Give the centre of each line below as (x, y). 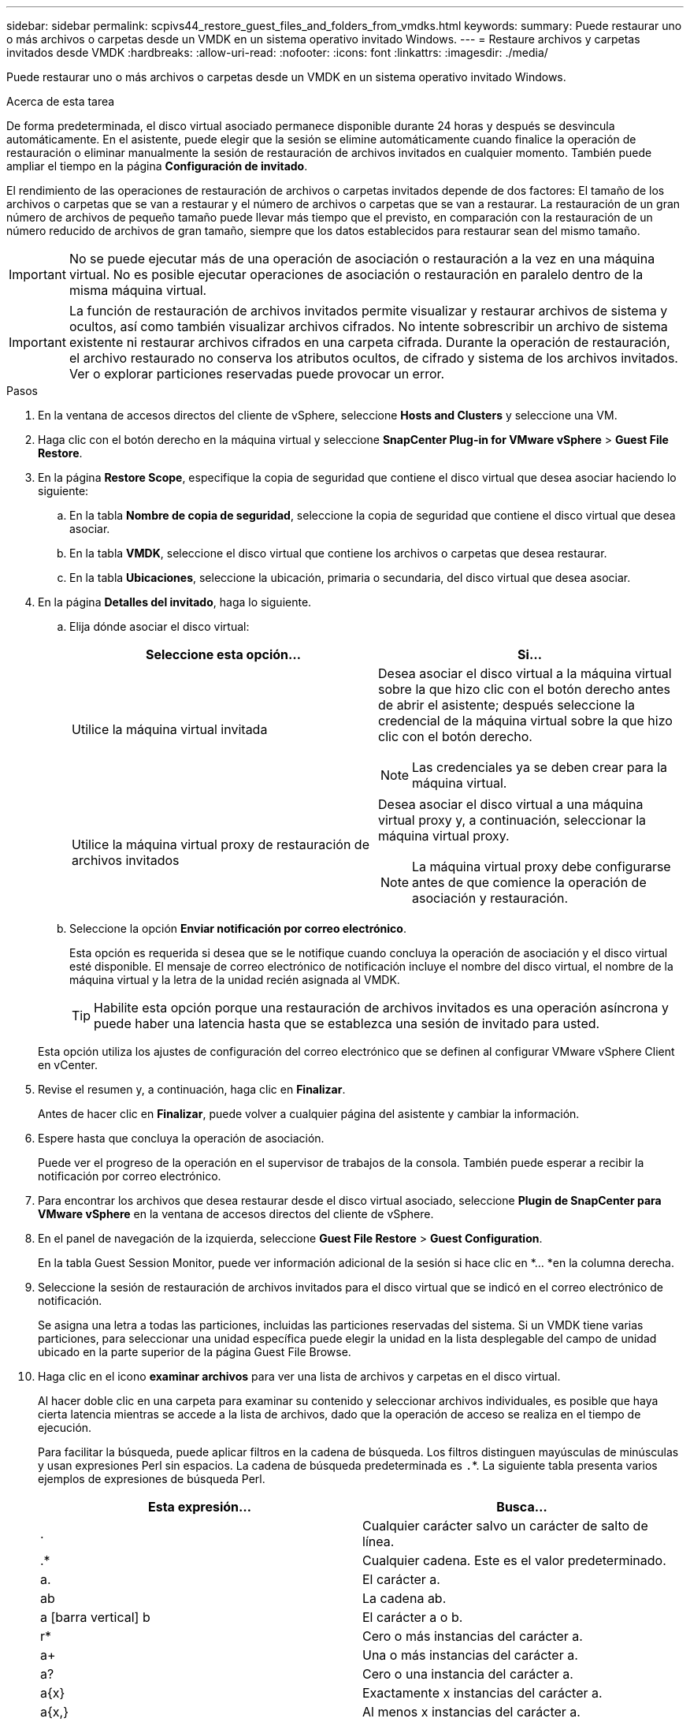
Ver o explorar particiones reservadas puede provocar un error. (257, 374)
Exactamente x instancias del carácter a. (482, 1693)
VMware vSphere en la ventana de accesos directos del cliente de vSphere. (236, 1214)
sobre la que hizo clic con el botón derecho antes (525, 689)
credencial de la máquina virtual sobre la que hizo (525, 721)
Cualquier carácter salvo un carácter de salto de (505, 1526)
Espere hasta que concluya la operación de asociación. (181, 1138)
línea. (378, 1541)
